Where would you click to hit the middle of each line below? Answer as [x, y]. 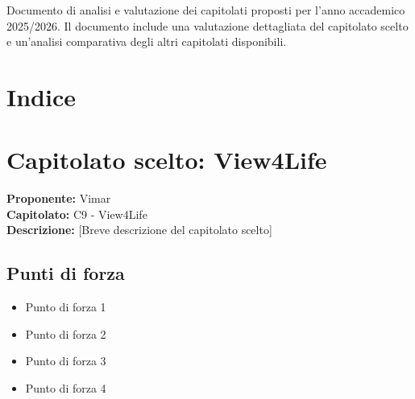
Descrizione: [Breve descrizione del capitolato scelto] [139, 230]
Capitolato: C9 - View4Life [77, 214]
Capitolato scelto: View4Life [167, 160]
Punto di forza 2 [66, 333]
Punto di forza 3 [66, 361]
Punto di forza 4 [66, 388]
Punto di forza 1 [66, 307]
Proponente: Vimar [59, 198]
